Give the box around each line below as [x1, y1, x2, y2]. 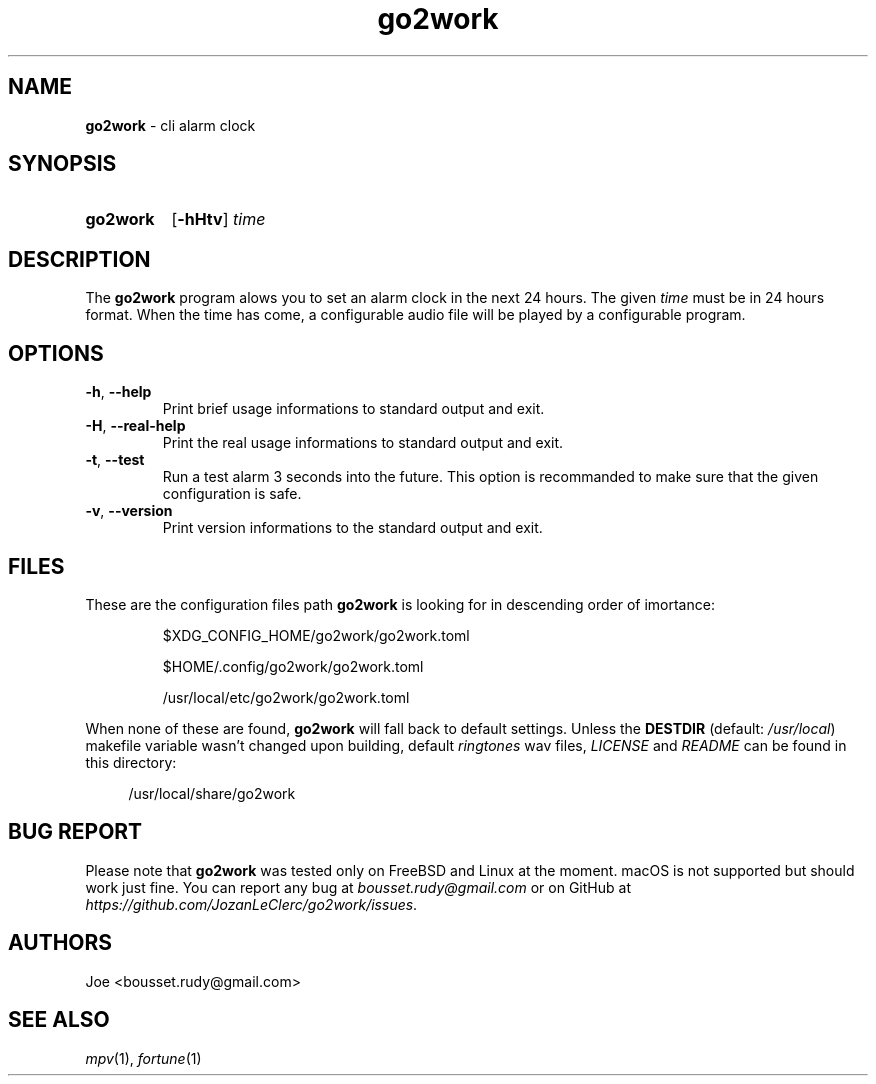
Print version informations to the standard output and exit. [162, 519, 543, 537]
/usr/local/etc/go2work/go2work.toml [162, 688, 410, 706]
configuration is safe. [162, 485, 302, 503]
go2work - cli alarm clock [85, 116, 256, 134]
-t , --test [85, 451, 145, 469]
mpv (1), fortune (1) [85, 1049, 202, 1067]
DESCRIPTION [8, 246, 151, 272]
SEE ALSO [8, 1007, 110, 1033]
